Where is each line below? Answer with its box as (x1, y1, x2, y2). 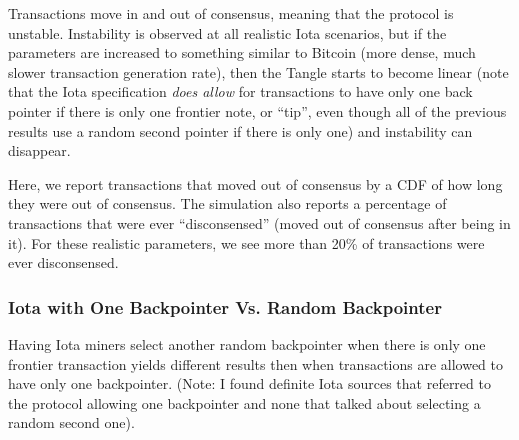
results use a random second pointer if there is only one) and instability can (8, 120, 473, 141)
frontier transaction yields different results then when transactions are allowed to (8, 353, 504, 374)
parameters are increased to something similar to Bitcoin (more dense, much (8, 42, 476, 63)
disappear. (8, 140, 71, 161)
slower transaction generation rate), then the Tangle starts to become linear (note (8, 61, 509, 82)
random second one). (8, 412, 135, 433)
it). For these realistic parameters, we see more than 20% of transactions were (8, 232, 485, 253)
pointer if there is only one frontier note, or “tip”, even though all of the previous (8, 100, 507, 121)
